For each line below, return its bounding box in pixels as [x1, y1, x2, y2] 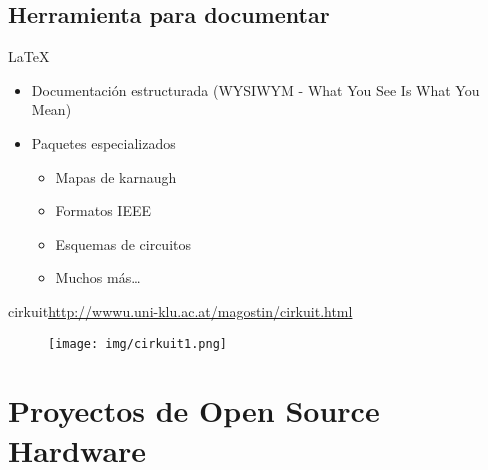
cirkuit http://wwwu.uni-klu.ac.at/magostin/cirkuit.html [8, 300, 353, 321]
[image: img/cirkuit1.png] [48, 336, 227, 351]
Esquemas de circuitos [55, 233, 191, 254]
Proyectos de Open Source [8, 390, 380, 431]
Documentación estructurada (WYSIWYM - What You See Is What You [31, 79, 480, 100]
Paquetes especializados [31, 132, 176, 153]
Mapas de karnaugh [55, 166, 177, 187]
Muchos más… [55, 267, 141, 288]
